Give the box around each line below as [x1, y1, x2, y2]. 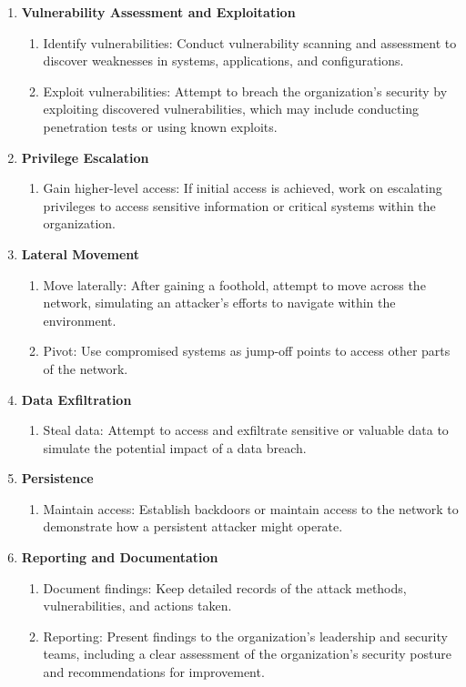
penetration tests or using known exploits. [43, 116, 278, 136]
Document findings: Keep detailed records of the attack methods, [43, 578, 407, 597]
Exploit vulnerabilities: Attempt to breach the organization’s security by [43, 81, 448, 100]
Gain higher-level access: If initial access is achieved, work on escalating [43, 178, 442, 197]
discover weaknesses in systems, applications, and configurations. [43, 51, 404, 70]
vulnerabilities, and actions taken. [43, 596, 232, 615]
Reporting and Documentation [21, 548, 218, 567]
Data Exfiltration [21, 389, 132, 409]
